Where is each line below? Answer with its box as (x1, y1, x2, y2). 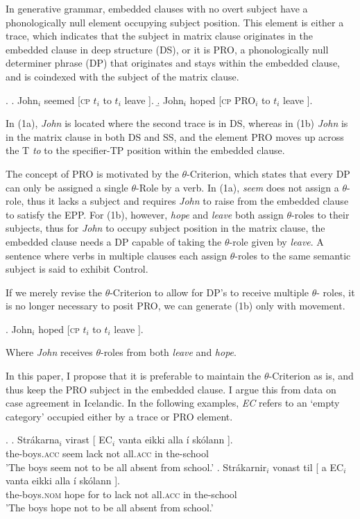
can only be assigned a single (6, 180, 128, 194)
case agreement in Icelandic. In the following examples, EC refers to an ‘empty (6, 395, 340, 410)
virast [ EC (65, 432, 112, 447)
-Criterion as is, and (268, 368, 354, 383)
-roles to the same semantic (234, 248, 351, 262)
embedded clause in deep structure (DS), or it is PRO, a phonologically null (6, 42, 329, 56)
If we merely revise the (6, 284, 102, 299)
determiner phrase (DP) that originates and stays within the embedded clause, (6, 56, 340, 70)
